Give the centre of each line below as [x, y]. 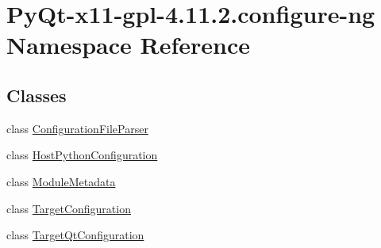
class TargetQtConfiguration [75, 235]
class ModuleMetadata [61, 181]
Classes [37, 95]
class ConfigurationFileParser [77, 128]
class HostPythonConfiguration [82, 155]
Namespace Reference [128, 45]
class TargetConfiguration [69, 208]
